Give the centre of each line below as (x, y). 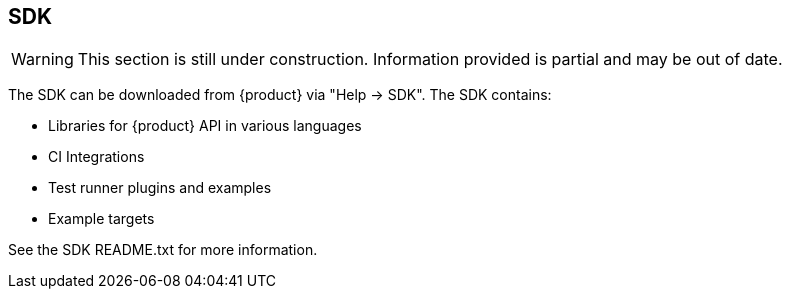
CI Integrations (96, 157)
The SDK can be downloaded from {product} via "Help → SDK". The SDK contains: (280, 95)
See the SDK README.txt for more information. (163, 250)
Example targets (101, 219)
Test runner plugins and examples (160, 188)
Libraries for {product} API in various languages (205, 126)
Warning (42, 59)
